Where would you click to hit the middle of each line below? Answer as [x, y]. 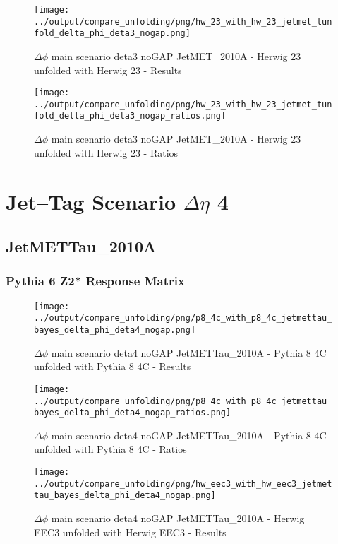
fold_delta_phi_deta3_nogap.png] [112, 34]
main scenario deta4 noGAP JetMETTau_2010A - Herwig [178, 518]
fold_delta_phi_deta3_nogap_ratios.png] [130, 116]
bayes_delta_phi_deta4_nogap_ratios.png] [133, 413]
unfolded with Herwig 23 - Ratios [106, 152]
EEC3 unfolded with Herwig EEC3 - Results [130, 532]
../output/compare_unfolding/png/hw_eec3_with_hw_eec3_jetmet [183, 484]
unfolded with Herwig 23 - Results [108, 70]
